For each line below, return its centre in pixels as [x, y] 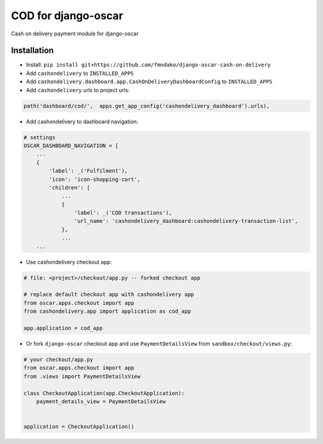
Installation [32, 51]
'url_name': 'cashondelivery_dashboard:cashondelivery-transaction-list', [186, 221]
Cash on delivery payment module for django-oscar [75, 34]
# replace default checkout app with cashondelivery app [109, 295]
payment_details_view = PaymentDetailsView [101, 401]
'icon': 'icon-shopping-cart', [95, 179]
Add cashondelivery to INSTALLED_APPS [80, 73]
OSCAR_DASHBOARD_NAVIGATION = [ [71, 146]
